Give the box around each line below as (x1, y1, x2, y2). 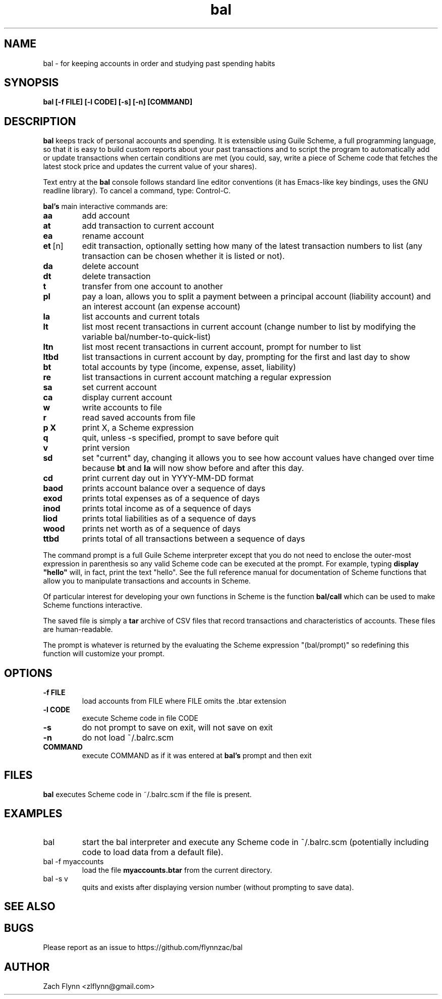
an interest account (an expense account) (82, 301, 241, 312)
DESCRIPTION (4, 115, 76, 128)
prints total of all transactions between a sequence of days (82, 534, 305, 544)
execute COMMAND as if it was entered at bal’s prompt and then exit (82, 751, 312, 760)
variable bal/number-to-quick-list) (82, 332, 211, 342)
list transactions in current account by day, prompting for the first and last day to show (82, 352, 410, 362)
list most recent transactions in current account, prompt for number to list (82, 342, 361, 352)
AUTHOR (4, 960, 50, 973)
